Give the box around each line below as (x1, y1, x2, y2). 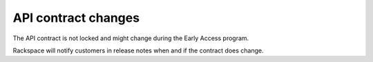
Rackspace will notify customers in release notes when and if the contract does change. (12, 46, 264, 55)
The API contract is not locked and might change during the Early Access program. (12, 34, 249, 42)
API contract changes (12, 10, 140, 25)
